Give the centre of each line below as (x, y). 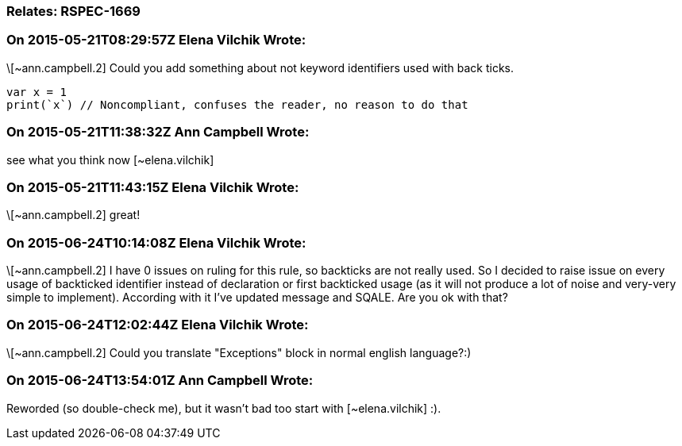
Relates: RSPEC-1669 (73, 11)
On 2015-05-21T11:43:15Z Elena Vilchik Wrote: (153, 187)
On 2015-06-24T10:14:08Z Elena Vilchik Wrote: (156, 242)
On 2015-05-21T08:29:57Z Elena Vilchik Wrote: (156, 40)
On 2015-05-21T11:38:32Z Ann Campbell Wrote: (158, 132)
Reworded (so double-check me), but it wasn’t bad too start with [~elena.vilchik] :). (224, 408)
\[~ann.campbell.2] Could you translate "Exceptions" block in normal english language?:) (239, 352)
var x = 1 (37, 92)
